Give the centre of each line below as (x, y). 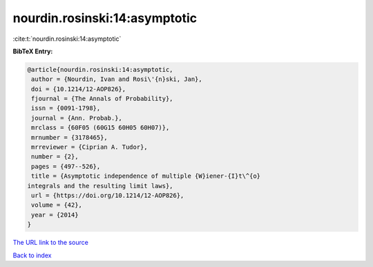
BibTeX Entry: (33, 51)
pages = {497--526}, (66, 166)
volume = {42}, (57, 205)
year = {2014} (55, 215)
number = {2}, (55, 157)
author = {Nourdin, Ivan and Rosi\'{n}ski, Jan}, (117, 79)
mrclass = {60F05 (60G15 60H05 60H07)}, (101, 128)
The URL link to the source (51, 243)
